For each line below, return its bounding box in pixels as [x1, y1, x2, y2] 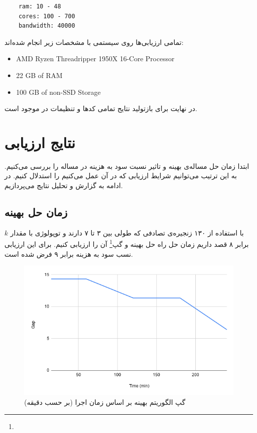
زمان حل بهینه [4, 204, 68, 220]
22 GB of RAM [16, 70, 63, 80]
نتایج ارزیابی [4, 132, 75, 152]
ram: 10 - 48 [18, 3, 61, 10]
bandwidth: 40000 [18, 22, 75, 30]
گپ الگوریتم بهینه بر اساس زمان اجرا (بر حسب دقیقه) [24, 397, 185, 407]
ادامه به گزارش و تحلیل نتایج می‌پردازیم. [4, 180, 123, 191]
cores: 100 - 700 [18, 12, 75, 20]
